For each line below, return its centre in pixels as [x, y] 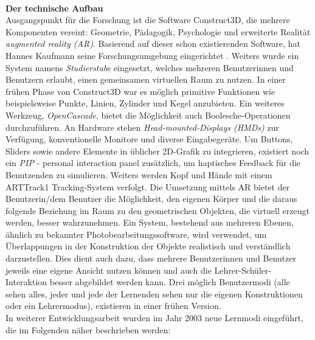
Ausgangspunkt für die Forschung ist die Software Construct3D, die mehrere [148, 20]
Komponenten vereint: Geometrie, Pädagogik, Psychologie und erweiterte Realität [158, 31]
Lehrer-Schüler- [243, 270]
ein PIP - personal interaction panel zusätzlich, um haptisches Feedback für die [153, 163]
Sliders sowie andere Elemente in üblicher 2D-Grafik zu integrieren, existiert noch [157, 151]
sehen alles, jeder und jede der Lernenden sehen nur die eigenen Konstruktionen [154, 293]
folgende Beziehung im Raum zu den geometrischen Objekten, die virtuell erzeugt [157, 210]
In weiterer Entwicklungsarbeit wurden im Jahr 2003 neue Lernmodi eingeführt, [154, 318]
